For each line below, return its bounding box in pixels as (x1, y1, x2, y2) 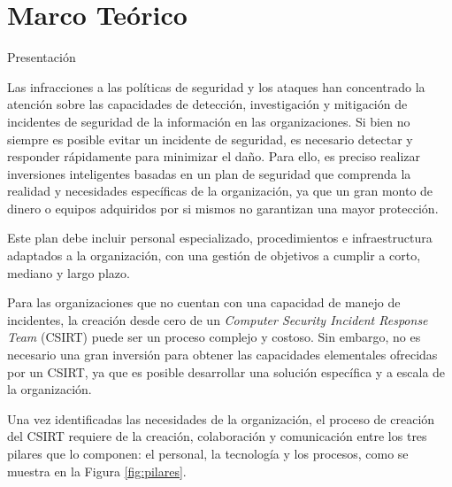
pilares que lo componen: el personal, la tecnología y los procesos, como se (7, 444, 409, 462)
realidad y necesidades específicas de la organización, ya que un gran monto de (7, 182, 433, 200)
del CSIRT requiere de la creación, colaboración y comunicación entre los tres (7, 427, 427, 445)
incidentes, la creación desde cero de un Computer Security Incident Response (7, 310, 428, 329)
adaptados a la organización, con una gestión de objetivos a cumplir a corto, (7, 246, 421, 265)
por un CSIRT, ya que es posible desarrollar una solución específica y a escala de (7, 362, 446, 381)
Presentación (7, 48, 76, 66)
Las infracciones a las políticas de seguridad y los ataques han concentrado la (7, 77, 425, 96)
